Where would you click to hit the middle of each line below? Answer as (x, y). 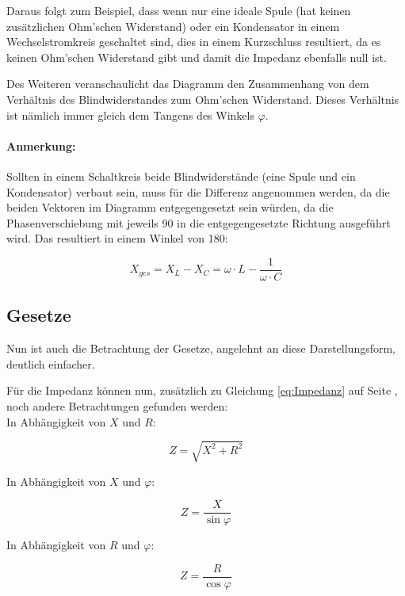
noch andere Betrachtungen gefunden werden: (117, 405)
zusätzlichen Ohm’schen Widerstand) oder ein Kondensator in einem (173, 26)
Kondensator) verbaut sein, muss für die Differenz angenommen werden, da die (198, 191)
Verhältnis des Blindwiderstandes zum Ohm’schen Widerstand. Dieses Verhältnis (203, 99)
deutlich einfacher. (51, 363)
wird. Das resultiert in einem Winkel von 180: (117, 238)
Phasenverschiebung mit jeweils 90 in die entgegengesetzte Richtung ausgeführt (199, 222)
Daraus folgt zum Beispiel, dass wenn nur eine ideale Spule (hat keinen (179, 10)
